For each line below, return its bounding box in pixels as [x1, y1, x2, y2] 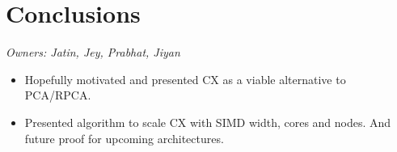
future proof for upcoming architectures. [24, 129, 224, 146]
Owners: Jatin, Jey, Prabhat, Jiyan [6, 44, 180, 61]
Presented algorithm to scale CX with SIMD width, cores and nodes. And [24, 113, 391, 130]
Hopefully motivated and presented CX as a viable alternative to [24, 70, 346, 87]
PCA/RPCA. [24, 87, 91, 103]
